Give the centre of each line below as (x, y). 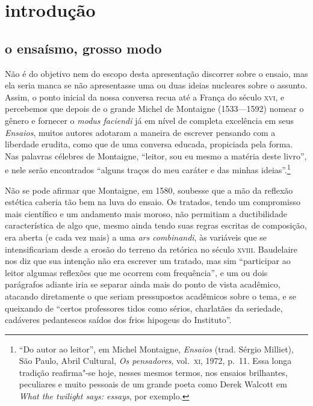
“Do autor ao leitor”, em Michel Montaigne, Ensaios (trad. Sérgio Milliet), (156, 349)
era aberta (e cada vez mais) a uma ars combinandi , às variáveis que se (136, 237)
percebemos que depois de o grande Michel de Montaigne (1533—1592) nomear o (154, 109)
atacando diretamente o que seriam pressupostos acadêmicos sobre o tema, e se (151, 296)
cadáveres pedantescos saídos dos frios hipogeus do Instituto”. (118, 320)
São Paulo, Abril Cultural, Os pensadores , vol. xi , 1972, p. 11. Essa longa (155, 361)
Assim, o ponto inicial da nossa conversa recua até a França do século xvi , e (145, 97)
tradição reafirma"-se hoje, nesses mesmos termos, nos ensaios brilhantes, (153, 372)
